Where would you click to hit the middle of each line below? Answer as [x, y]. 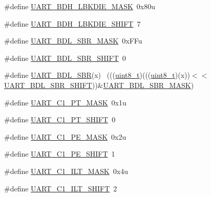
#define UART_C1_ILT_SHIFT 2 [61, 188]
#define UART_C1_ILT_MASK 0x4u [66, 171]
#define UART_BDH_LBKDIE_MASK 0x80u [80, 6]
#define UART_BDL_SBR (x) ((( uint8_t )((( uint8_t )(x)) [97, 75]
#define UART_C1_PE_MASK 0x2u [65, 136]
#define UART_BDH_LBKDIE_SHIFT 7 [72, 23]
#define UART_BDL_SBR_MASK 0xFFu [73, 41]
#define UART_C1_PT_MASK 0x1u [65, 102]
